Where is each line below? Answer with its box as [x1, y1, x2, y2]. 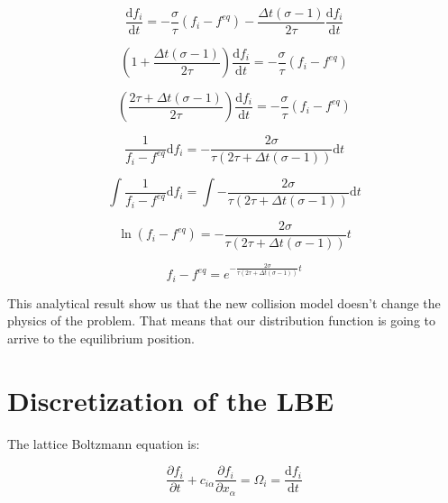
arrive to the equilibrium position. [7, 328, 195, 347]
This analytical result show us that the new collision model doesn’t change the [7, 293, 441, 312]
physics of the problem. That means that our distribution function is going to [7, 311, 435, 330]
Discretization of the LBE [7, 381, 334, 418]
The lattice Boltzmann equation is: [7, 434, 200, 453]
